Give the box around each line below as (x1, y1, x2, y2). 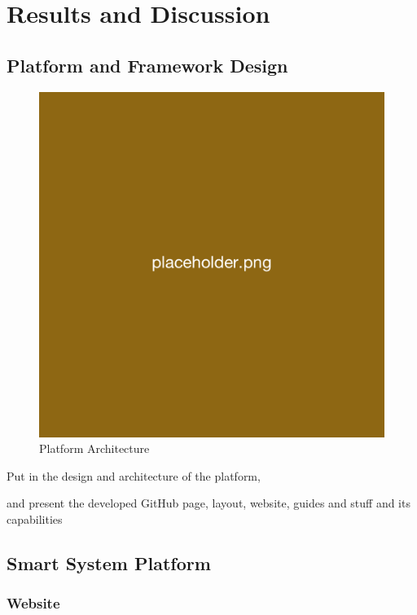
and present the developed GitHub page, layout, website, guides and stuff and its (7, 494, 410, 512)
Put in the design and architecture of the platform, (7, 467, 261, 484)
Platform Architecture (39, 440, 150, 457)
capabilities (7, 510, 63, 527)
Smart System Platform (7, 550, 211, 575)
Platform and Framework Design (7, 52, 288, 77)
